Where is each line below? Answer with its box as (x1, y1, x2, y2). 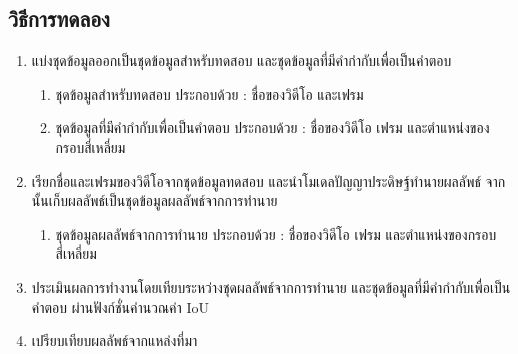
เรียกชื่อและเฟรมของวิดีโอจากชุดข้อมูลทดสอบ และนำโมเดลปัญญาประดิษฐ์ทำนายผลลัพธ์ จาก (31, 170, 506, 191)
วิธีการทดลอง (8, 3, 110, 34)
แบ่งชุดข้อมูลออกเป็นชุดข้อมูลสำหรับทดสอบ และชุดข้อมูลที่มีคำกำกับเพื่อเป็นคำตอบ (31, 50, 452, 71)
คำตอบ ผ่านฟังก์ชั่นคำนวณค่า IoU (31, 296, 209, 317)
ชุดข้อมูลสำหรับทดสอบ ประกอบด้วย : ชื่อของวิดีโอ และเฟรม (55, 83, 364, 104)
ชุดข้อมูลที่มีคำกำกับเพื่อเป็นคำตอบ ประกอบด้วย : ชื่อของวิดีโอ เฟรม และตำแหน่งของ (55, 117, 490, 138)
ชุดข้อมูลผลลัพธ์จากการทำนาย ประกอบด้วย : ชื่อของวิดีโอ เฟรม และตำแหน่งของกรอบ (55, 223, 497, 244)
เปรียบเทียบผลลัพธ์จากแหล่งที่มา (31, 330, 198, 351)
